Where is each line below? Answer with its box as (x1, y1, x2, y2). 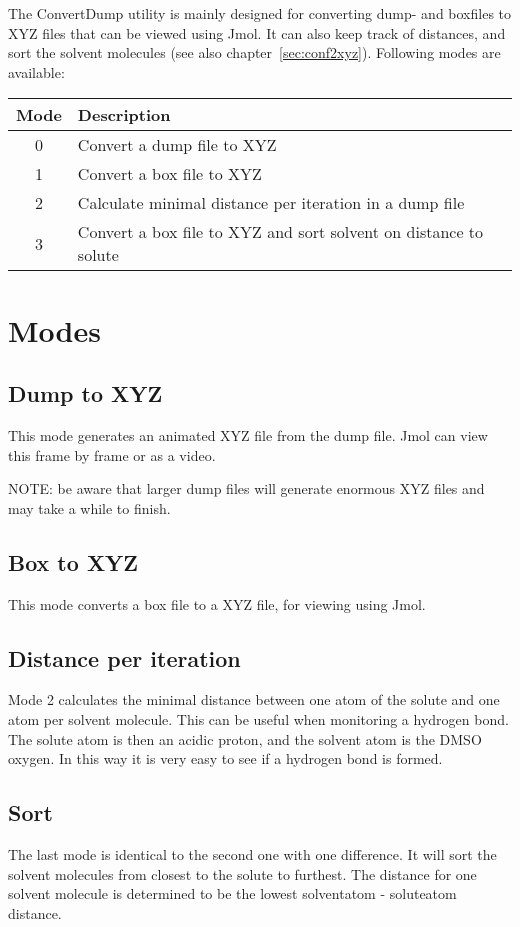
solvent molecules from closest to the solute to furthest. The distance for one (8, 863, 477, 884)
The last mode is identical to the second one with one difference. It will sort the (8, 843, 497, 864)
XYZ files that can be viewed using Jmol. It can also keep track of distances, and (8, 22, 506, 43)
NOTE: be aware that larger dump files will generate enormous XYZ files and (8, 478, 485, 499)
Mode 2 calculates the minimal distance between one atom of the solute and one (8, 689, 500, 710)
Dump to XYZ (8, 378, 163, 409)
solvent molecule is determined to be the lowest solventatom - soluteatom (8, 883, 457, 904)
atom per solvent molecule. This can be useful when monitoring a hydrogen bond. (8, 708, 509, 729)
